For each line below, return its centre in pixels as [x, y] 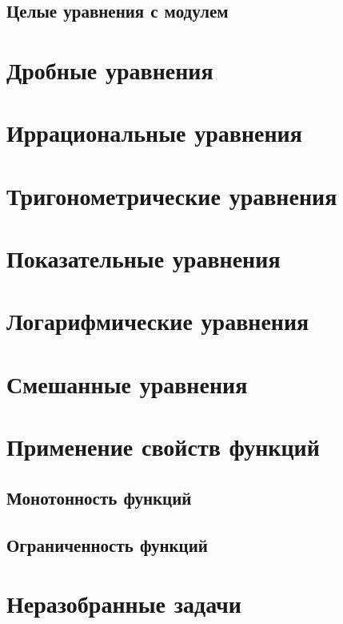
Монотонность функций [99, 497]
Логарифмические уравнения [158, 321]
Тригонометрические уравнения [172, 195]
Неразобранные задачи [124, 604]
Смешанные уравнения [127, 383]
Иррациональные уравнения [154, 133]
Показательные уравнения [144, 258]
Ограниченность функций [107, 544]
